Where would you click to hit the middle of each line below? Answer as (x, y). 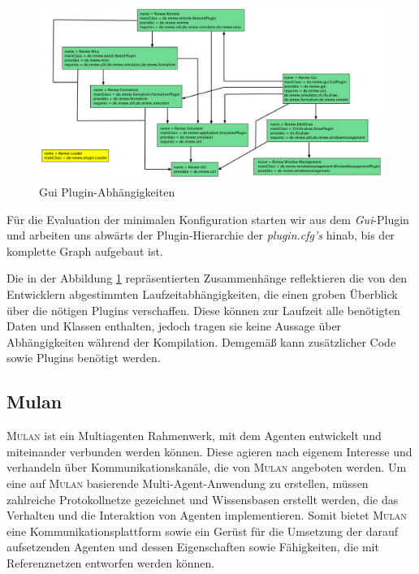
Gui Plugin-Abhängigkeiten (107, 192)
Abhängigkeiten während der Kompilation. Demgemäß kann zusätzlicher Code (201, 341)
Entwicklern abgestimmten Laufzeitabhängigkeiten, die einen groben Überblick (202, 294)
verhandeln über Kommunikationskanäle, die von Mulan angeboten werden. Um (207, 467)
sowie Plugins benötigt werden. (84, 358)
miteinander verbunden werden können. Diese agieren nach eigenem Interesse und (209, 451)
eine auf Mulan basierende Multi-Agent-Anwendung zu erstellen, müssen (188, 483)
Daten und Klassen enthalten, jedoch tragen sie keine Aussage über (174, 326)
